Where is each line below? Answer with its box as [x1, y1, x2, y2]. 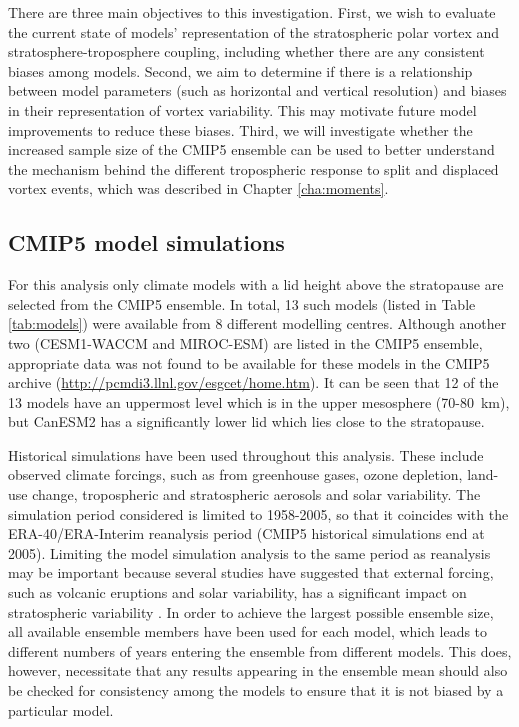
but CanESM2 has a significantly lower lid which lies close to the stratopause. [8, 411, 485, 432]
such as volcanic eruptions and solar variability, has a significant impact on [8, 582, 467, 603]
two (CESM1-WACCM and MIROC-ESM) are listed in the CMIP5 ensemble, [8, 332, 483, 353]
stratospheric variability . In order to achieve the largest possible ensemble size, [8, 601, 494, 622]
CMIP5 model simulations [8, 227, 285, 258]
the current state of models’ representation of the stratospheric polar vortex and [8, 21, 500, 42]
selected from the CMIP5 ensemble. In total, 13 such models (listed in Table [8, 293, 476, 314]
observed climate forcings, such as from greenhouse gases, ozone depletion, [8, 464, 463, 485]
